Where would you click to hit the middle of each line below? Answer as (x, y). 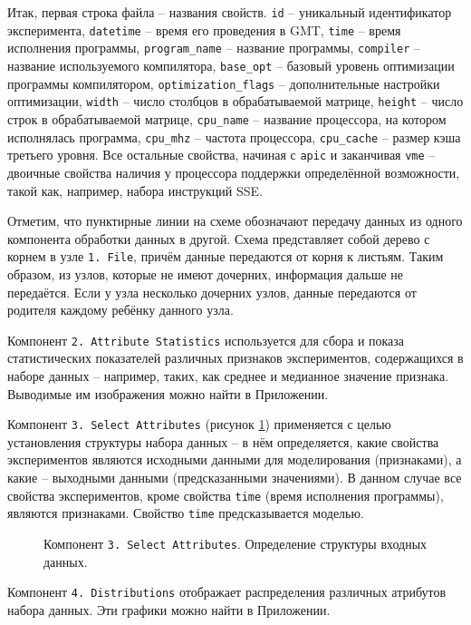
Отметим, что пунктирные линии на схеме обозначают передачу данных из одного (235, 221)
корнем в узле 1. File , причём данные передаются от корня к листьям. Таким (226, 256)
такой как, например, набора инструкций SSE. (135, 190)
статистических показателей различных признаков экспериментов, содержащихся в (235, 358)
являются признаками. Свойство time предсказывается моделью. (186, 513)
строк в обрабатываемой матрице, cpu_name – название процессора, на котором (227, 118)
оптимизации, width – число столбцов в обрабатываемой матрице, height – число (235, 101)
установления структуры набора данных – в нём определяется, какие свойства (223, 441)
